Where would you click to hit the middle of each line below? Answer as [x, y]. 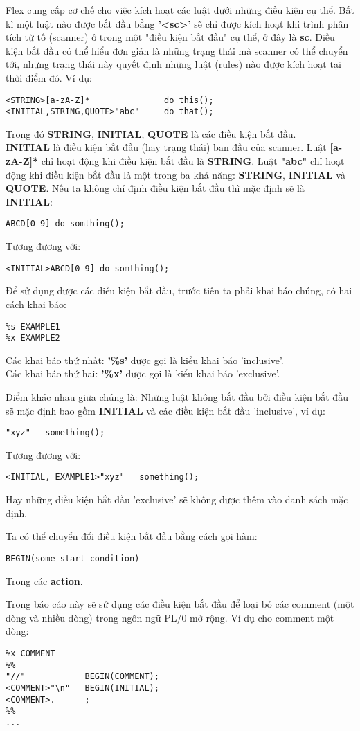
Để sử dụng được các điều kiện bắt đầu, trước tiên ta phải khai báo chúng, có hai [179, 290]
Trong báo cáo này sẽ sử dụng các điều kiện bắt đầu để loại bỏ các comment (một [180, 604]
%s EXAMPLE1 [33, 326]
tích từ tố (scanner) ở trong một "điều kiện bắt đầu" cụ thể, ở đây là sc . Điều [170, 37]
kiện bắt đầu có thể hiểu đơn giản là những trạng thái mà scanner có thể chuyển [177, 50]
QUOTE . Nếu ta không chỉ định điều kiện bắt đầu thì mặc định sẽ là [155, 188]
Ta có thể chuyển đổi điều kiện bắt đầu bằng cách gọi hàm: [132, 536]
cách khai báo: [36, 304]
